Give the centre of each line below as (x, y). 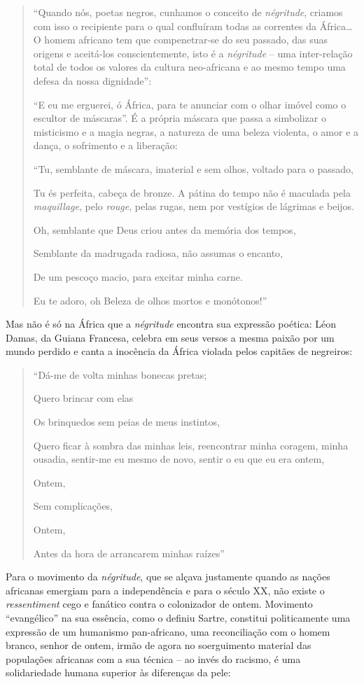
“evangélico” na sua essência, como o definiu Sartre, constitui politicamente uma (178, 617)
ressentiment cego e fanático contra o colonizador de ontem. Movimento (159, 604)
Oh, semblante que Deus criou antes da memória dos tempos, (164, 229)
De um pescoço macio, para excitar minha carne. (138, 276)
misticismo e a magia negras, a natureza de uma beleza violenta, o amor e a (196, 131)
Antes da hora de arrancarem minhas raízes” (129, 553)
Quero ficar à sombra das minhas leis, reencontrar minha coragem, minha (191, 445)
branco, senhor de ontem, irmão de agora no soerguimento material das (159, 645)
